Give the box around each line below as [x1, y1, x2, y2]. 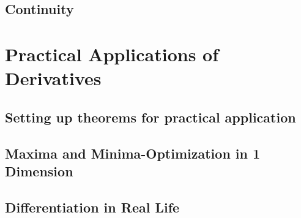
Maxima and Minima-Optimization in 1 [5, 143, 261, 162]
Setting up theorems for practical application [5, 107, 296, 126]
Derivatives [5, 66, 102, 91]
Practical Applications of [5, 41, 219, 66]
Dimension [5, 161, 73, 180]
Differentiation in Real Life [5, 197, 180, 216]
